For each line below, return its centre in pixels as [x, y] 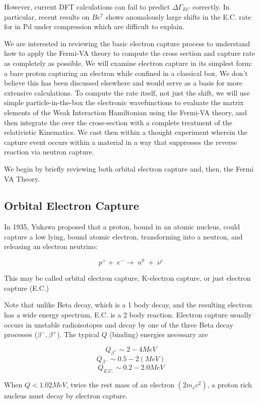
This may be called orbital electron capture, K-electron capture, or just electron [127, 278]
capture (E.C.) [26, 288]
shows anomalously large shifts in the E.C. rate [178, 16]
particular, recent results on [47, 16]
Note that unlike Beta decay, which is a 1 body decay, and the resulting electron [128, 305]
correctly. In [211, 7]
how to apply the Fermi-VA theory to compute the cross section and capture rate [129, 53]
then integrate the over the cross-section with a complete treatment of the [118, 122]
